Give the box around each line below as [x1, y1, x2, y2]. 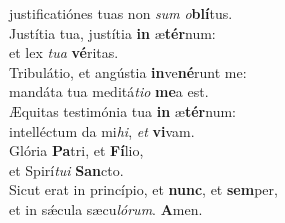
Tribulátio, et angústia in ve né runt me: [9, 61, 247, 82]
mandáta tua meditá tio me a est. [9, 81, 209, 102]
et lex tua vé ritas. [9, 42, 119, 63]
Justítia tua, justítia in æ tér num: [9, 22, 216, 43]
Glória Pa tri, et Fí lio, [9, 140, 144, 161]
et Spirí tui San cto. [9, 159, 124, 180]
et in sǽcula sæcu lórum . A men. [9, 198, 203, 219]
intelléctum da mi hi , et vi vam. [9, 120, 195, 141]
